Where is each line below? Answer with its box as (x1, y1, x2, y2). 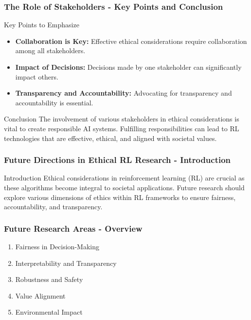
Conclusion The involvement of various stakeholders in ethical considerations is (4, 114, 239, 124)
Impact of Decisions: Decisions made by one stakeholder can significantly (15, 62, 242, 72)
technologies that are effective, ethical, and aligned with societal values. (4, 133, 217, 143)
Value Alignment (15, 290, 66, 300)
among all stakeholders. (15, 45, 86, 56)
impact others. (15, 71, 58, 81)
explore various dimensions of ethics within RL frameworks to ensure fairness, (4, 192, 236, 202)
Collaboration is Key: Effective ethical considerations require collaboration (15, 36, 247, 46)
